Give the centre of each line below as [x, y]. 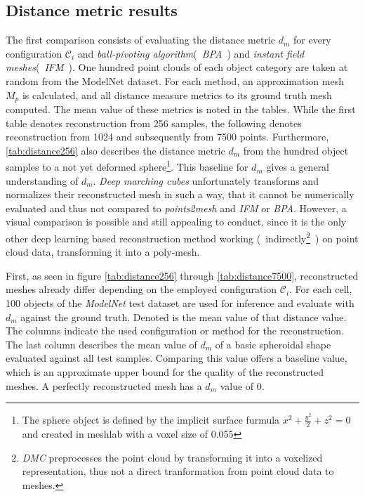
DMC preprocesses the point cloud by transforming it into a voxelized [172, 457]
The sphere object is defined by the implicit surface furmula [151, 420]
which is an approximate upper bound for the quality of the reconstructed [165, 372]
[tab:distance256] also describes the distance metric [115, 150]
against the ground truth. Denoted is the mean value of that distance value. [184, 316]
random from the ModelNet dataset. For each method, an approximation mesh [175, 80]
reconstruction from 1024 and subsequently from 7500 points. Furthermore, [167, 137]
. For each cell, [321, 289]
